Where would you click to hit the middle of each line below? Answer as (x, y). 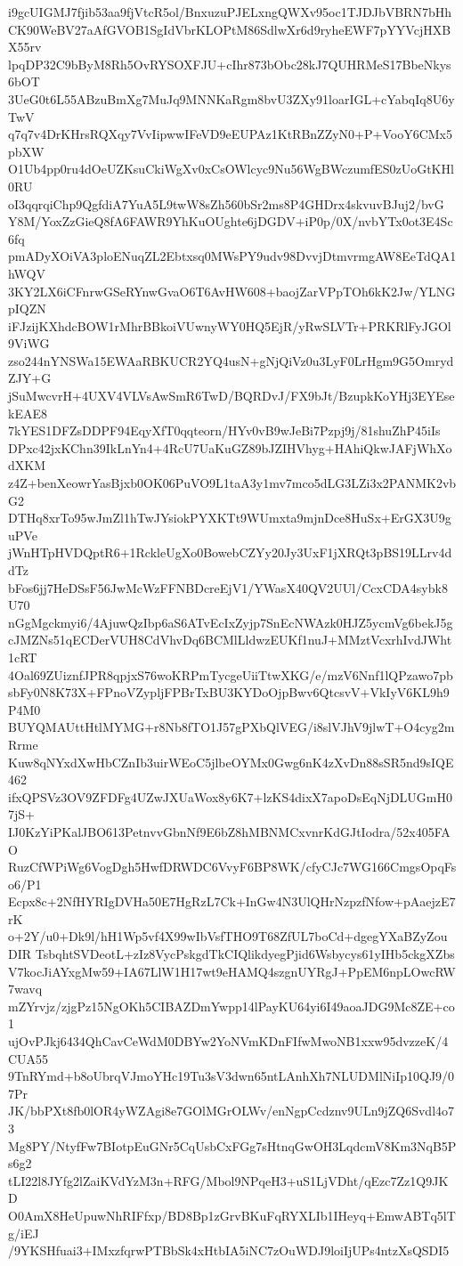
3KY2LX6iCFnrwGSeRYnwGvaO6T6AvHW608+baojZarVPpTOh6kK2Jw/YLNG (232, 291)
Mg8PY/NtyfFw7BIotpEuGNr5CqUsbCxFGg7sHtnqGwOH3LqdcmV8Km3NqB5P (232, 1145)
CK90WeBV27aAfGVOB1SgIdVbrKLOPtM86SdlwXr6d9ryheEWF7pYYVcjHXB (230, 29)
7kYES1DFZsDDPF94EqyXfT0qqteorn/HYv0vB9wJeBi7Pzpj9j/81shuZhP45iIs (224, 430)
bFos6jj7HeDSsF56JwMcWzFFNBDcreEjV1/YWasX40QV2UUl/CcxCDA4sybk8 (228, 587)
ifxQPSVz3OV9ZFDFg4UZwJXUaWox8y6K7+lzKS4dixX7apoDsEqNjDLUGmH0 (231, 796)
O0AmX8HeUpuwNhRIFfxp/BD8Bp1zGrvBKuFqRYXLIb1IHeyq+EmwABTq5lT (232, 1215)
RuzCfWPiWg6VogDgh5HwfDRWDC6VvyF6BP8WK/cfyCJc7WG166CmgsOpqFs (232, 867)
